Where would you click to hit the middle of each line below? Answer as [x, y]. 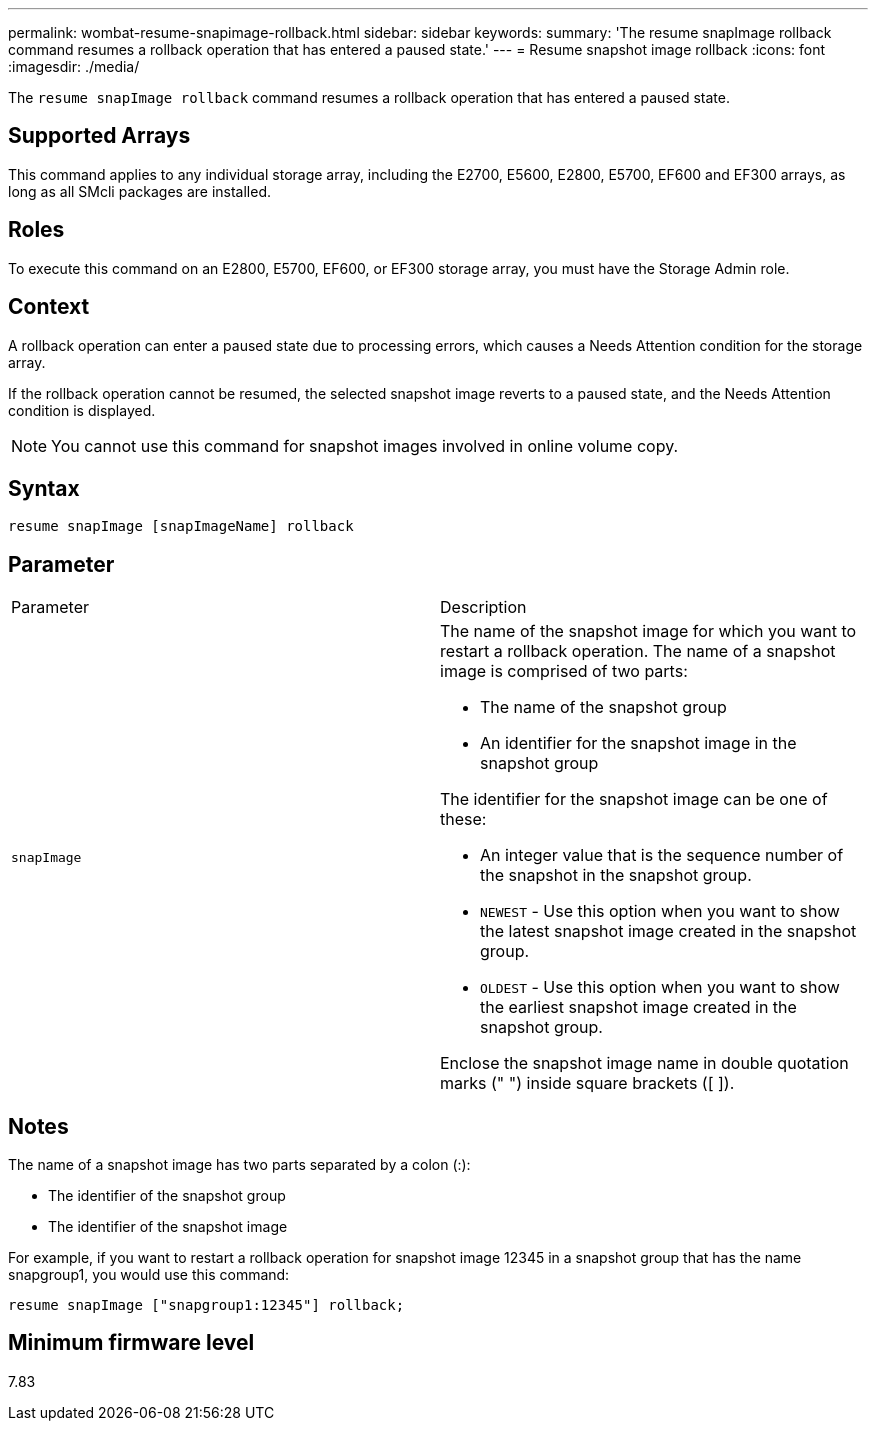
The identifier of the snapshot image [168, 1227]
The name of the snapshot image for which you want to [648, 631]
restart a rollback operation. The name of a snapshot [638, 651]
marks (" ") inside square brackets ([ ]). [587, 1083]
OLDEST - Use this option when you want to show [660, 987]
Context [49, 307]
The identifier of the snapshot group [167, 1196]
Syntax [44, 488]
